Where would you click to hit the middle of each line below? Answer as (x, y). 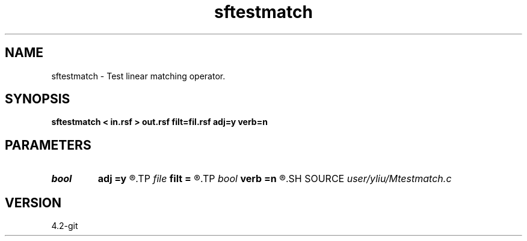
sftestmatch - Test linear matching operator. (138, 76)
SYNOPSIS (38, 99)
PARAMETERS (48, 145)
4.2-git (65, 226)
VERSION (33, 203)
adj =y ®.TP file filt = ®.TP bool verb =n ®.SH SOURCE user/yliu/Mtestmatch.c (275, 179)
